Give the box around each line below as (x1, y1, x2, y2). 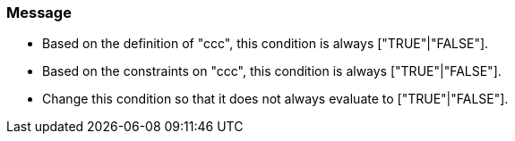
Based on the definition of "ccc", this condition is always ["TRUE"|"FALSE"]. (42, 36, 489, 52)
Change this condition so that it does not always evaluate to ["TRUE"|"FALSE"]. (42, 91, 509, 107)
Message (6, 4, 72, 21)
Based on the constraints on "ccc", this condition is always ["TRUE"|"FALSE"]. (42, 63, 502, 79)
